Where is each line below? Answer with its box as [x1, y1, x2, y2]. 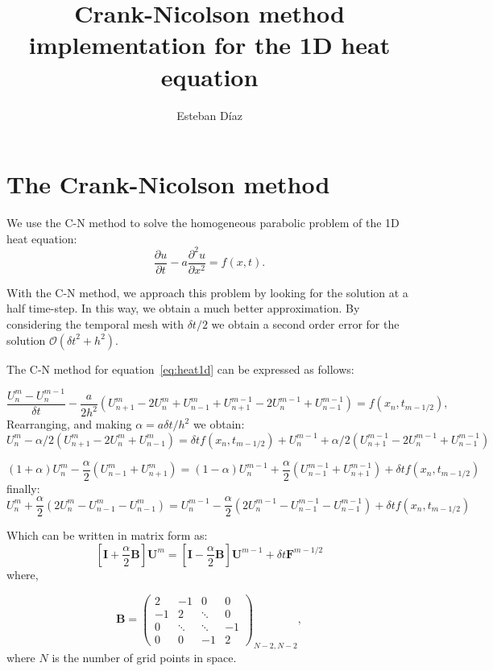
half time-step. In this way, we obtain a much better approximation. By [6, 300, 360, 317]
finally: [6, 479, 40, 496]
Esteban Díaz [176, 106, 242, 123]
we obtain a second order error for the [211, 315, 400, 332]
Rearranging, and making [6, 416, 132, 433]
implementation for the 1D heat [28, 28, 391, 61]
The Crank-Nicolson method [6, 168, 330, 201]
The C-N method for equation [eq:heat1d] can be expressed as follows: [6, 360, 354, 377]
